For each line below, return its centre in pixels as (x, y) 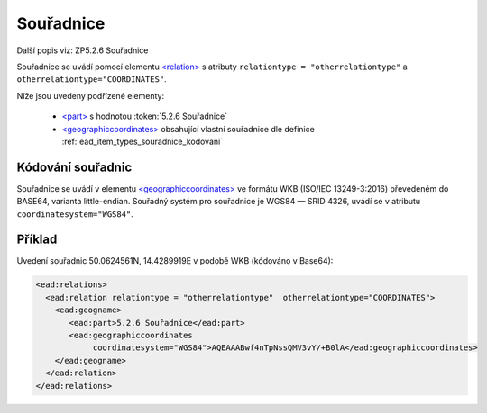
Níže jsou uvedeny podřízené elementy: (91, 95)
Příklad (37, 240)
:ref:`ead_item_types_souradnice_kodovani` (142, 141)
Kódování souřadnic (74, 167)
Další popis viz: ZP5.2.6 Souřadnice (83, 50)
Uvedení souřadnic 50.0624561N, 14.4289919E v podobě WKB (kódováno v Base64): (175, 261)
